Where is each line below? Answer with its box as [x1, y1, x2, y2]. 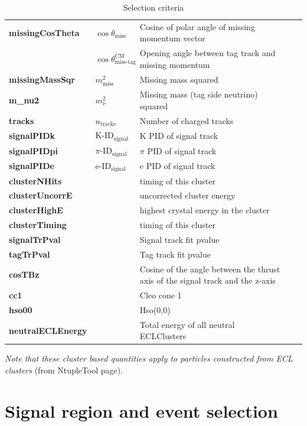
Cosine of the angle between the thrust [139, 262, 280, 275]
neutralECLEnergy [9, 324, 87, 336]
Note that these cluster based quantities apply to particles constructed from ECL [5, 352, 293, 365]
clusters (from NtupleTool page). [5, 363, 123, 376]
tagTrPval [9, 248, 50, 260]
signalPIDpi [9, 144, 58, 157]
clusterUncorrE [9, 189, 73, 201]
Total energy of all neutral [139, 318, 235, 330]
